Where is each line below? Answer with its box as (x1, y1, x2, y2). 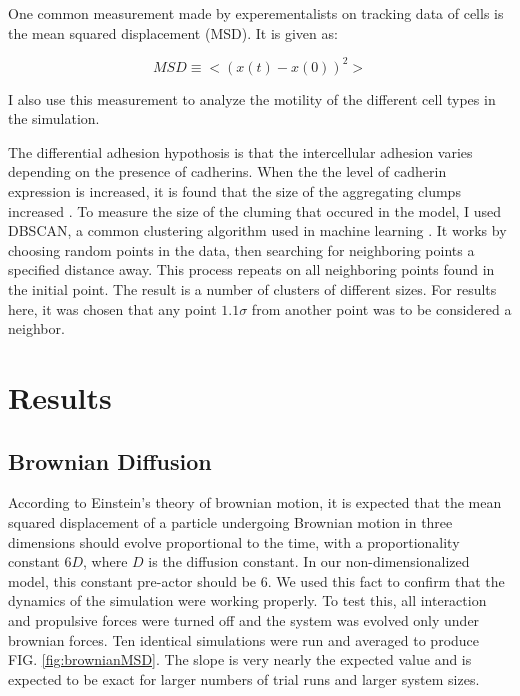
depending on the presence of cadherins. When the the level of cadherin (8, 161, 447, 182)
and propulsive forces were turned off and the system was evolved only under (8, 609, 480, 630)
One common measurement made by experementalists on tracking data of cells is (8, 3, 504, 23)
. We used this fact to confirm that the (267, 570, 505, 591)
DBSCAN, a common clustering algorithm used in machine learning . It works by (8, 220, 507, 241)
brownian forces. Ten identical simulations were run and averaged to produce (8, 629, 480, 650)
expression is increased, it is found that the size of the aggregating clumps (8, 181, 461, 202)
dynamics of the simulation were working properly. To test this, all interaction (8, 590, 487, 611)
